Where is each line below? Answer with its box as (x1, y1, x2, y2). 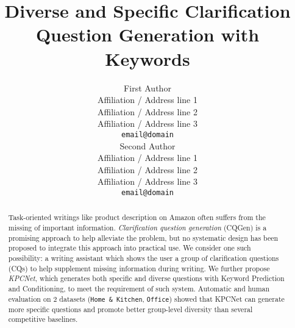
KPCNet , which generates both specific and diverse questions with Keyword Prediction (8, 273, 285, 283)
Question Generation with (35, 22, 260, 47)
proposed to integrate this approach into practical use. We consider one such (8, 243, 251, 253)
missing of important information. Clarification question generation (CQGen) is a (8, 223, 267, 233)
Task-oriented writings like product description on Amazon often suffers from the (8, 212, 266, 223)
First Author (124, 81, 171, 94)
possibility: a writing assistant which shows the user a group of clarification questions (8, 252, 279, 263)
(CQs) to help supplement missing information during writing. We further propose (8, 263, 270, 273)
